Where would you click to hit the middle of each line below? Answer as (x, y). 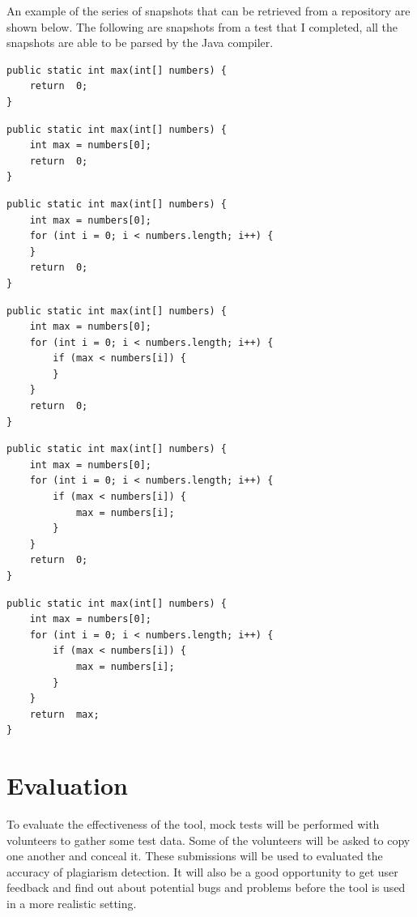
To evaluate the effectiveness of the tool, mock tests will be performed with (193, 824)
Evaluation (67, 785)
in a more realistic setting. (72, 904)
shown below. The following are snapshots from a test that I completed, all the (202, 26)
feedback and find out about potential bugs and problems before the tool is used (206, 887)
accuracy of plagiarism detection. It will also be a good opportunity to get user (202, 871)
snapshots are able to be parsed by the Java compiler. (140, 43)
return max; (64, 714)
